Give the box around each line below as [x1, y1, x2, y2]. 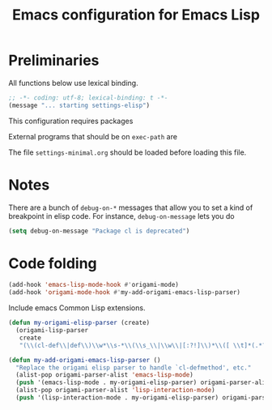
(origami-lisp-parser [15, 327, 89, 335]
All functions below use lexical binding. [8, 78, 139, 88]
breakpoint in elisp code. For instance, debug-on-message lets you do [8, 211, 235, 220]
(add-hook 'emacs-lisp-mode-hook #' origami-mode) [8, 281, 180, 289]
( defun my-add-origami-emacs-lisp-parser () [8, 356, 161, 364]
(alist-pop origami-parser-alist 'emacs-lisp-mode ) [15, 371, 194, 379]
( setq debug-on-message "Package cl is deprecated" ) [8, 227, 190, 235]
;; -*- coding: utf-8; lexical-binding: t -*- [8, 93, 168, 102]
